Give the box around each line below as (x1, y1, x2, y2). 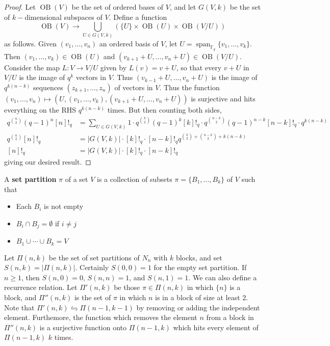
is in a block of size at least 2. (155, 292, 248, 303)
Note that (4, 302, 35, 312)
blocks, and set (175, 252, 222, 262)
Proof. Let (4, 2, 36, 12)
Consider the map (4, 62, 60, 72)
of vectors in (114, 82, 153, 92)
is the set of (74, 292, 111, 303)
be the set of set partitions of (48, 252, 140, 262)
